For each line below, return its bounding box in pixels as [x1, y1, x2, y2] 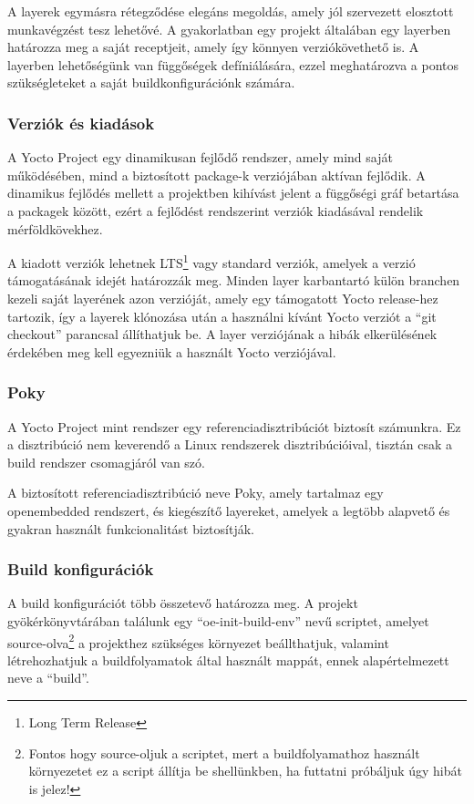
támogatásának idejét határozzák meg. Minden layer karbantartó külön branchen [7, 271, 460, 290]
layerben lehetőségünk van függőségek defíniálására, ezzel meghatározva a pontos [7, 55, 459, 74]
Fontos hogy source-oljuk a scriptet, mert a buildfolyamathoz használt [28, 743, 420, 762]
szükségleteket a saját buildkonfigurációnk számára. [7, 73, 295, 92]
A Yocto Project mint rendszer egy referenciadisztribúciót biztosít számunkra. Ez [7, 417, 461, 436]
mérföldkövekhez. [7, 219, 103, 238]
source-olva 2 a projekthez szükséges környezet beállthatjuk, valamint [7, 630, 389, 652]
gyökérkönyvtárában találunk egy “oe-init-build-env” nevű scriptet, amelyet [7, 611, 429, 630]
